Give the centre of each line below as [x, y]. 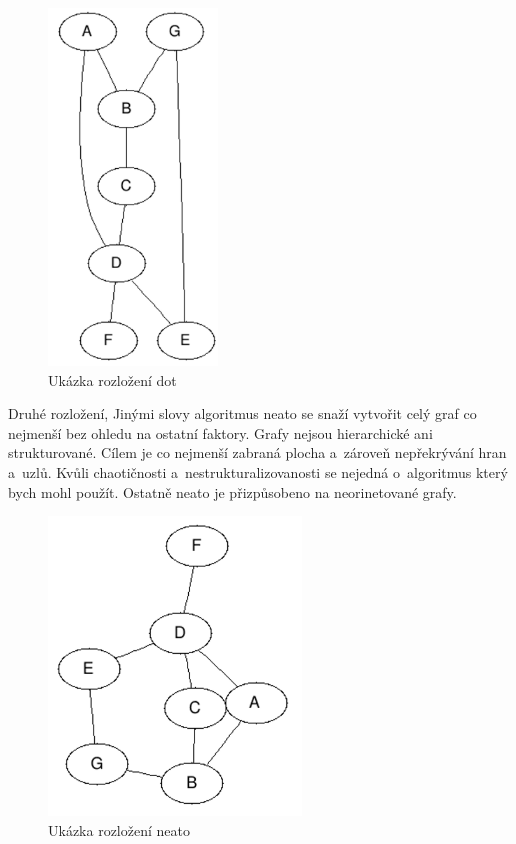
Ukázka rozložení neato [119, 829]
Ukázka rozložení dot [112, 379]
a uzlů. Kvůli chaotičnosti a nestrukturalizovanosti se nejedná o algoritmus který [258, 472]
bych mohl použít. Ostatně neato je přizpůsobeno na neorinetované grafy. [232, 491]
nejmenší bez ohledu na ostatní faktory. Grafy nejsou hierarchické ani [220, 432]
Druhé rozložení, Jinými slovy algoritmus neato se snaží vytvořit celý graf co [242, 413]
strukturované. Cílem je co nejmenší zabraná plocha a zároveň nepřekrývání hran [257, 452]
